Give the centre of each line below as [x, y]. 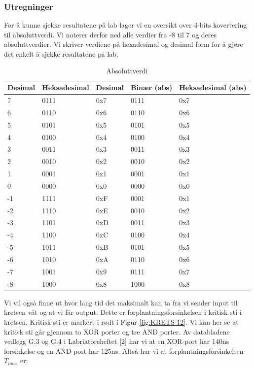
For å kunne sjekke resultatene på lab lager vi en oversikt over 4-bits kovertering [126, 25]
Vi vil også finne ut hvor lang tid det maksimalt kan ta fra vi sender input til [121, 302]
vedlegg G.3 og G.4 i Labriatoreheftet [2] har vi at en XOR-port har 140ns [117, 341]
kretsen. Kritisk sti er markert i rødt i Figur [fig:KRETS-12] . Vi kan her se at [121, 321]
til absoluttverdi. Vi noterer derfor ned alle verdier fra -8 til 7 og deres [110, 34]
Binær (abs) [152, 87]
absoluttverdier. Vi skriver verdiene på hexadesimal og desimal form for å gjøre [124, 44]
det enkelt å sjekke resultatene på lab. [61, 54]
